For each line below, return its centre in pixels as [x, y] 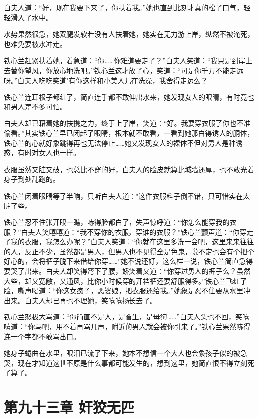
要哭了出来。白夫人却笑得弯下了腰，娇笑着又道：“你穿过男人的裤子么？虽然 [127, 271]
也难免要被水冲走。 [35, 44]
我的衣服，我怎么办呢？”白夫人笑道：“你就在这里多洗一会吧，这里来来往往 [132, 242]
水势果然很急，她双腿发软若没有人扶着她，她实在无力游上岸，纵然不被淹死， [129, 34]
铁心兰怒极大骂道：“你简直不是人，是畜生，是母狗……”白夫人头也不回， [120, 317]
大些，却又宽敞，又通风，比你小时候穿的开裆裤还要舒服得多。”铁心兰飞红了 [126, 280]
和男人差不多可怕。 [35, 106]
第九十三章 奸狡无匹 [69, 407]
